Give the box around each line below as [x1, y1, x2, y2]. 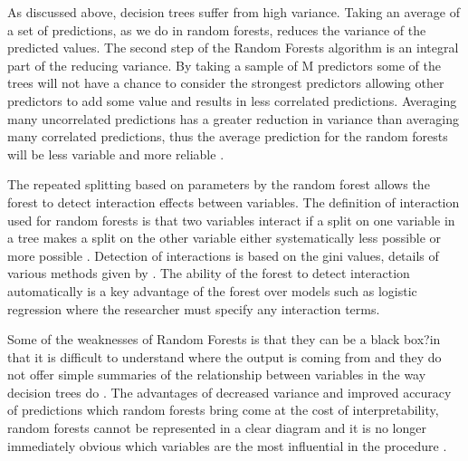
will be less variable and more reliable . [7, 144, 224, 163]
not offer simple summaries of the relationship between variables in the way [7, 365, 426, 384]
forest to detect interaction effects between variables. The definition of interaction [7, 192, 460, 211]
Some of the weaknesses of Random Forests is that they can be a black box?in [7, 330, 441, 349]
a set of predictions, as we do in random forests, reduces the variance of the [7, 20, 426, 39]
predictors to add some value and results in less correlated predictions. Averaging [7, 91, 457, 110]
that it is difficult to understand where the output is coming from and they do [7, 347, 442, 366]
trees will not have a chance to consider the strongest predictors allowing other [7, 73, 444, 92]
